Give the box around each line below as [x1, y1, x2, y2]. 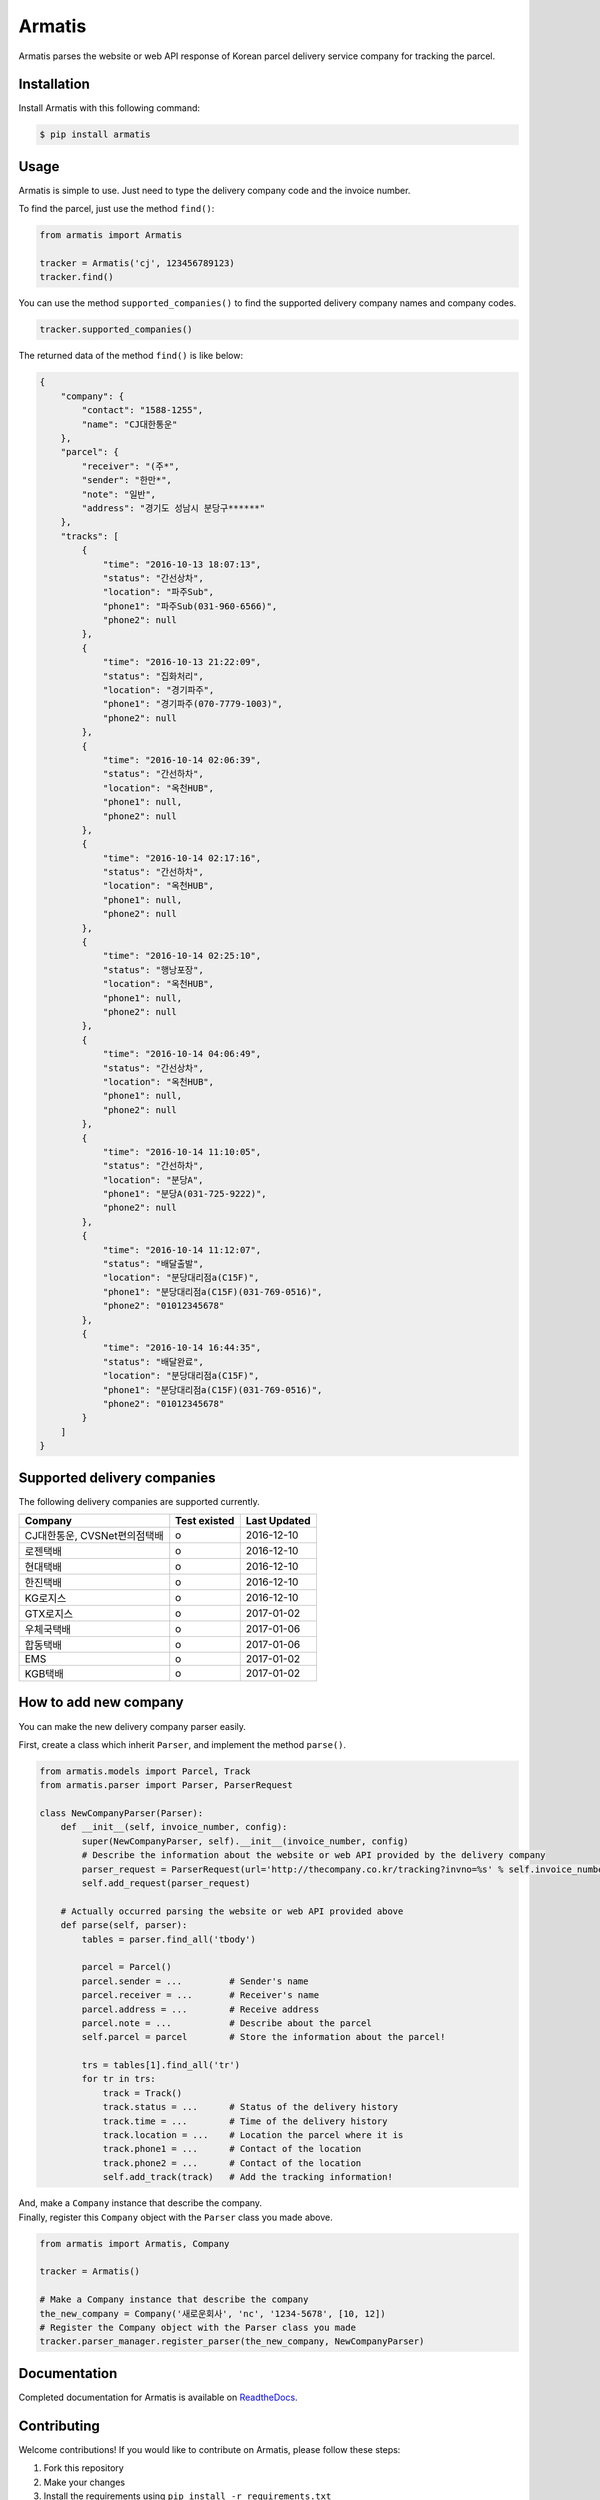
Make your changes [43, 2476, 125, 2488]
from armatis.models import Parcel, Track [39, 1765, 251, 1777]
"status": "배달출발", [102, 1258, 204, 1270]
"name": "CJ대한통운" [81, 418, 178, 430]
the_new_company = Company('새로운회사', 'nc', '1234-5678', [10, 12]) [39, 2308, 386, 2319]
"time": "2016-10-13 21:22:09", [102, 656, 262, 668]
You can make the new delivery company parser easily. [18, 1720, 247, 1732]
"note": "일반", [81, 488, 157, 500]
